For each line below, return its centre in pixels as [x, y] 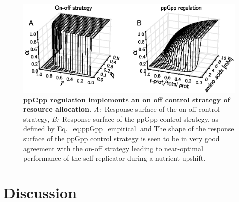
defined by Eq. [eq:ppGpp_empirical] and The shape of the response [129, 129]
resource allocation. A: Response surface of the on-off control [122, 109]
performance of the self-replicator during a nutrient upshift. [115, 158]
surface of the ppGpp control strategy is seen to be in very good [121, 138]
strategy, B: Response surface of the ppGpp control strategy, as [121, 119]
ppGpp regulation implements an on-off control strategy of [127, 99]
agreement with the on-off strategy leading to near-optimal [113, 148]
